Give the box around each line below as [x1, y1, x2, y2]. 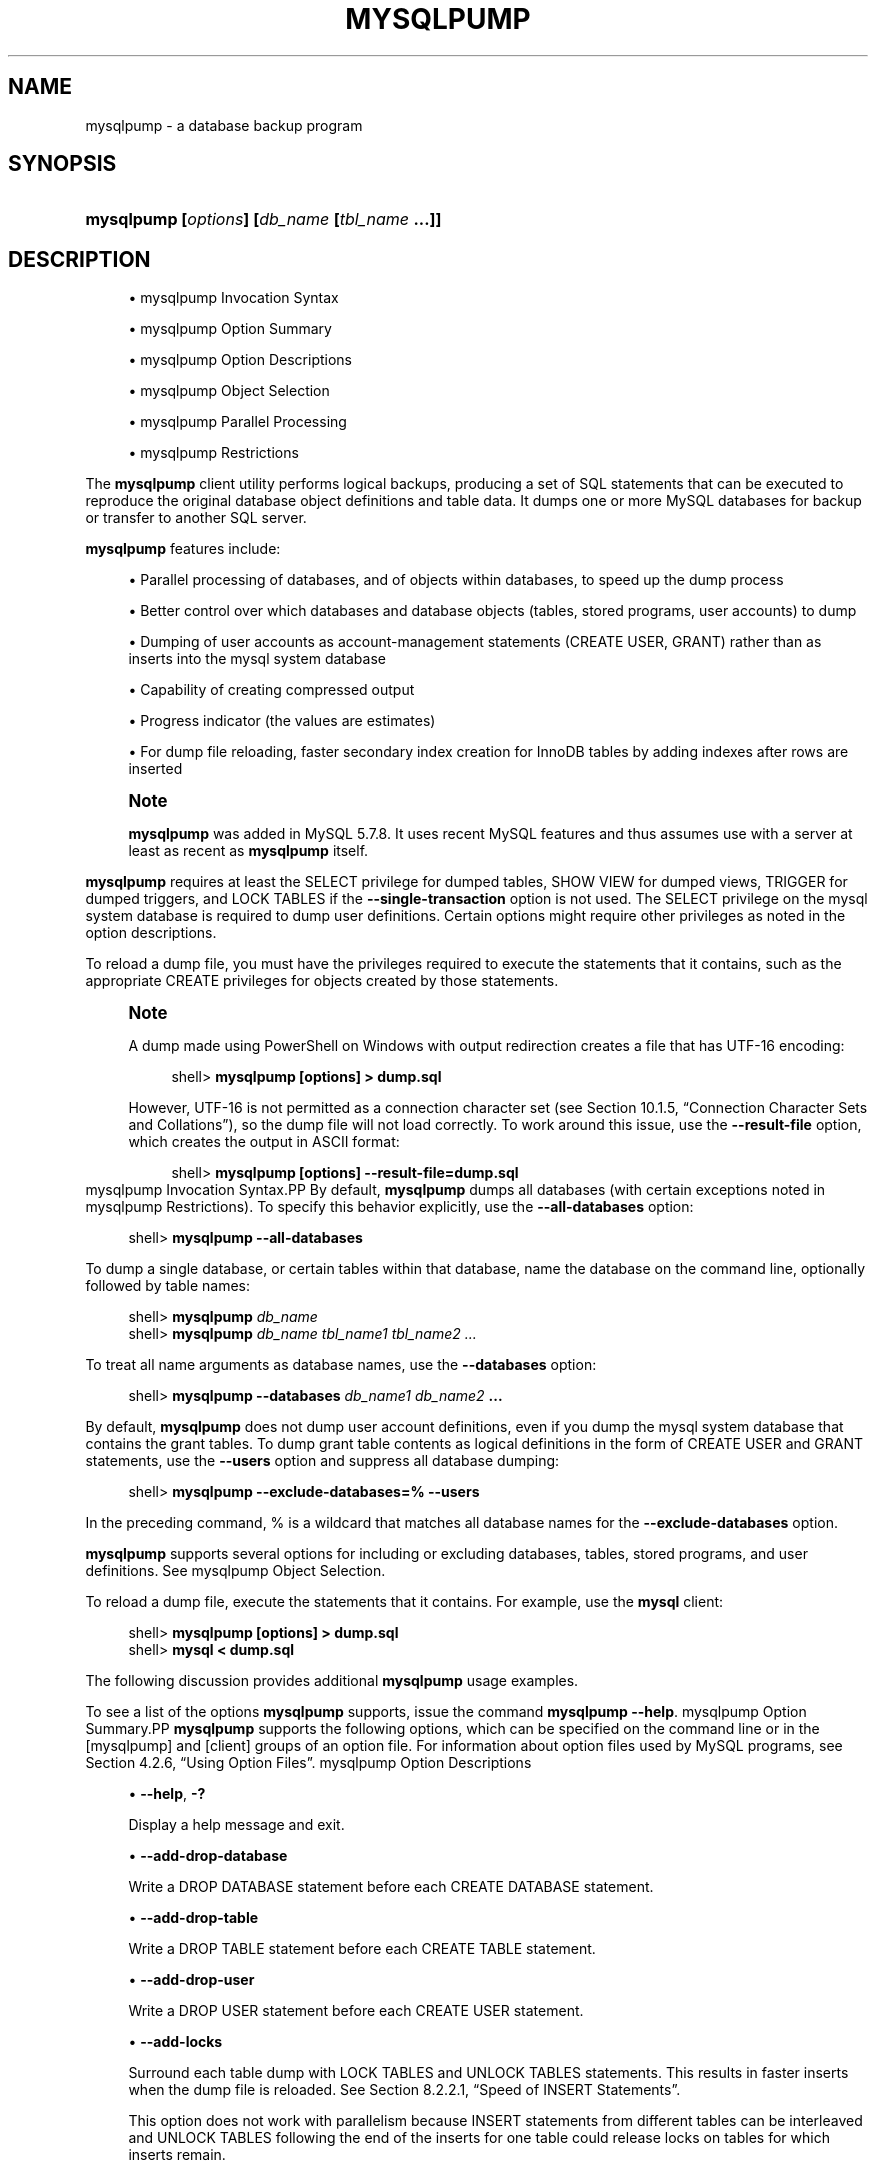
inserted [128, 760, 183, 778]
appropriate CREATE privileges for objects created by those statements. [85, 972, 559, 990]
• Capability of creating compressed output [128, 681, 415, 699]
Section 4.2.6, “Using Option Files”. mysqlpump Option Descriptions [85, 1754, 532, 1772]
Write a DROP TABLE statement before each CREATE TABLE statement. [128, 1940, 596, 1958]
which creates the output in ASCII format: [128, 1133, 400, 1151]
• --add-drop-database [128, 1847, 288, 1865]
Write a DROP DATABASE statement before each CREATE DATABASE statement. [128, 1878, 654, 1896]
